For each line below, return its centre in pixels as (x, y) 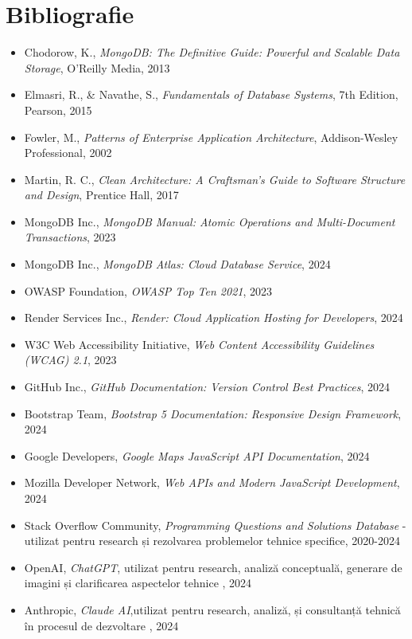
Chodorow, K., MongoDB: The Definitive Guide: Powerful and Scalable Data (212, 52)
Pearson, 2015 (58, 110)
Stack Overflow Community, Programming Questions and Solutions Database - (215, 525)
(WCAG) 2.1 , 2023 (70, 360)
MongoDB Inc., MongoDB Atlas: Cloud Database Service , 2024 (177, 264)
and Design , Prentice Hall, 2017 (101, 195)
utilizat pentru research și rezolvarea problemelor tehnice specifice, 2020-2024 (212, 541)
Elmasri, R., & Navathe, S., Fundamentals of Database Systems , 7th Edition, (211, 94)
